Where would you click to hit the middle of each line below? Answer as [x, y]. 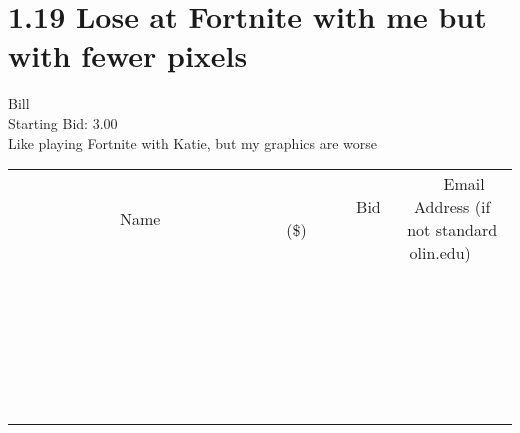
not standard [452, 230]
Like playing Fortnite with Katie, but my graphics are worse [192, 142]
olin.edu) [440, 253]
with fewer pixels [128, 55]
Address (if [452, 207]
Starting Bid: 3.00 [63, 122]
